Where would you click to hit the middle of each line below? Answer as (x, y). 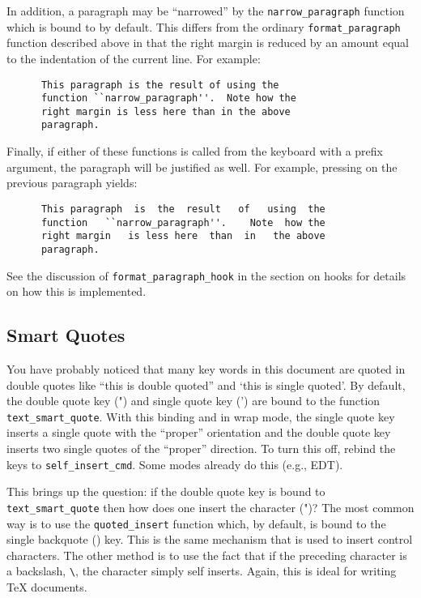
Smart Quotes (66, 335)
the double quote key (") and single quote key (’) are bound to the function (193, 401)
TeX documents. (47, 587)
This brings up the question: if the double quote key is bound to (166, 491)
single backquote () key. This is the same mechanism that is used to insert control (210, 539)
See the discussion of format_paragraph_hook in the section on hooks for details (206, 275)
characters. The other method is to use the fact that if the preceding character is (207, 555)
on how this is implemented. (77, 291)
